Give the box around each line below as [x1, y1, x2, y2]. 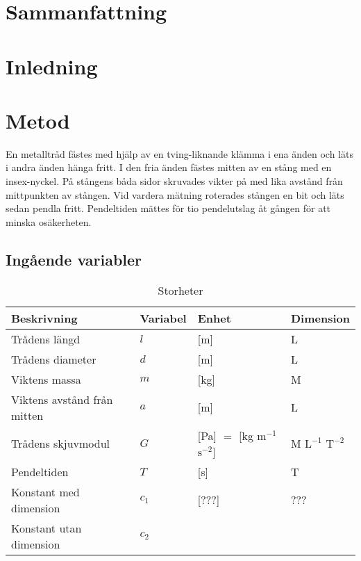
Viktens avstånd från [11, 391, 113, 407]
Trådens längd [11, 330, 81, 347]
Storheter [158, 282, 203, 298]
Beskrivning [11, 309, 78, 326]
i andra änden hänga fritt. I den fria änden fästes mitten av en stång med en [6, 160, 332, 174]
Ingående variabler [6, 248, 142, 270]
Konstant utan [11, 519, 82, 536]
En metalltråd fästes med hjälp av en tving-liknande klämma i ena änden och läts [6, 146, 353, 161]
